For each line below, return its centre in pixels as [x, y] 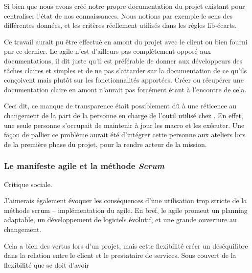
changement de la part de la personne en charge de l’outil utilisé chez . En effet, [124, 115]
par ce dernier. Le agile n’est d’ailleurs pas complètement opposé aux [107, 51]
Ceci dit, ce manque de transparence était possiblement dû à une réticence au [120, 106]
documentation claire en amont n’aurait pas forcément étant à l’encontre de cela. [125, 89]
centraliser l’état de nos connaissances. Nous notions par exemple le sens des [118, 15]
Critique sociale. [28, 184]
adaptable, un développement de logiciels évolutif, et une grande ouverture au [120, 220]
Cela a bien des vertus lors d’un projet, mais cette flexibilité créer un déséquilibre [126, 245]
